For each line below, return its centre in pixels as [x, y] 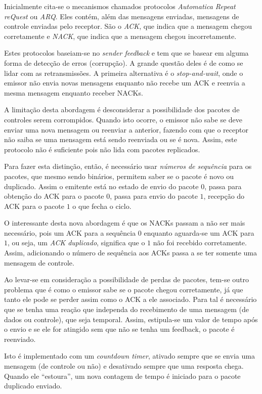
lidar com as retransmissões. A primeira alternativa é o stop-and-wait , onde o [124, 73]
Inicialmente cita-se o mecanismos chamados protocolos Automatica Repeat [120, 6]
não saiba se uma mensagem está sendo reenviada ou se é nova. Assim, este [121, 139]
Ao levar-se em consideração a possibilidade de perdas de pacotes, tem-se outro [127, 279]
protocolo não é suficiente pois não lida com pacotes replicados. [102, 149]
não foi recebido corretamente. [200, 243]
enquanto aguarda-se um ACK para [199, 232]
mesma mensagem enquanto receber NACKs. [74, 92]
